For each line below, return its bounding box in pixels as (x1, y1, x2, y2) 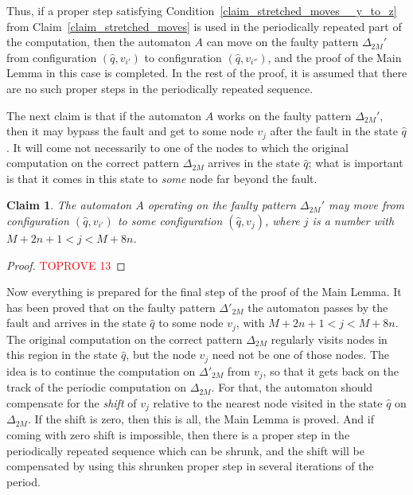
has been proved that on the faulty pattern (6, 298, 216, 315)
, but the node (126, 346, 196, 363)
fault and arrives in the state (6, 314, 146, 331)
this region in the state (6, 346, 118, 363)
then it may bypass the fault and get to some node (6, 123, 254, 139)
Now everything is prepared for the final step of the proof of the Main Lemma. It (6, 283, 402, 300)
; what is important (308, 154, 403, 171)
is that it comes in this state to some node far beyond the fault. (6, 170, 318, 186)
